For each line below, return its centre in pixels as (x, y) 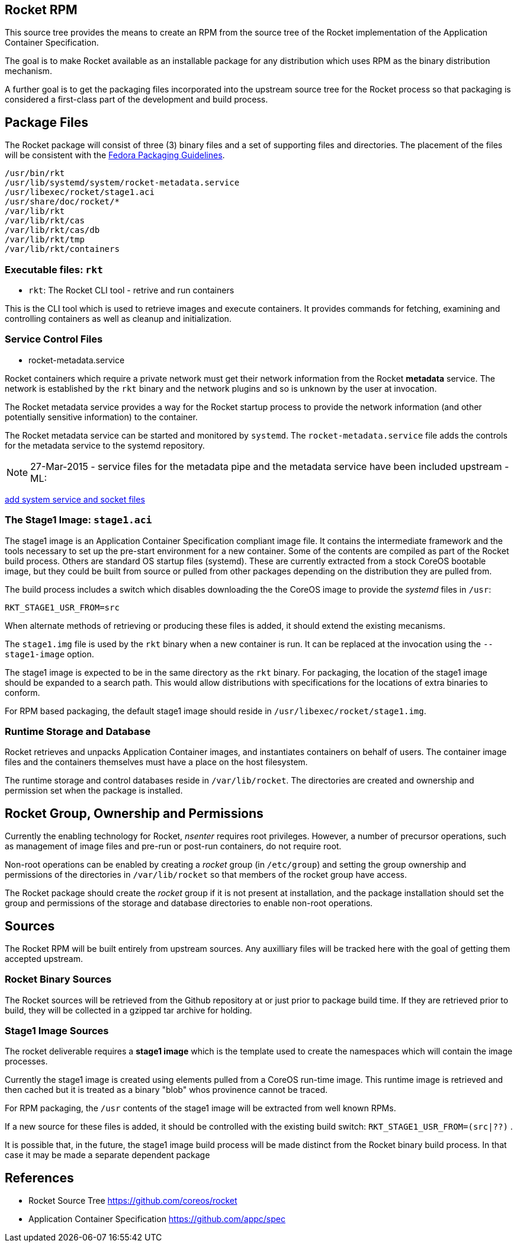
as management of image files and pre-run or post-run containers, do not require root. (173, 846)
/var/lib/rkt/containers (62, 249)
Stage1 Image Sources (57, 1031)
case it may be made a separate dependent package (107, 1155)
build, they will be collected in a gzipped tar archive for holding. (129, 1010)
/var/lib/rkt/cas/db (52, 230)
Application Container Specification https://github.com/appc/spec (157, 1219)
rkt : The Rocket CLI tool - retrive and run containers (131, 290)
